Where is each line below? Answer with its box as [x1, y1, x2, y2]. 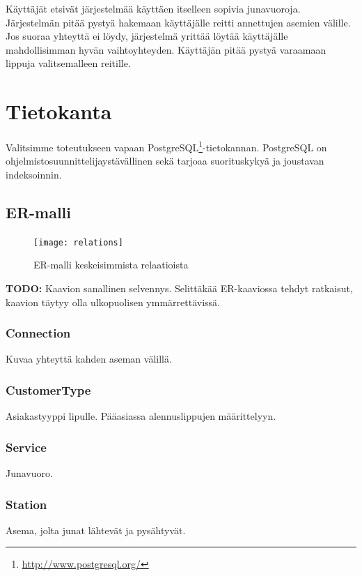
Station [6, 495, 47, 513]
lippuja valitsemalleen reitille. [6, 56, 131, 70]
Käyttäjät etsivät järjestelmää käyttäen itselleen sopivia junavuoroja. [6, 1, 301, 15]
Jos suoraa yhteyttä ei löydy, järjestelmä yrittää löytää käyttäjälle [6, 29, 288, 43]
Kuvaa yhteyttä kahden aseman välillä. [6, 351, 172, 366]
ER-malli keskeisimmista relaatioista [33, 257, 189, 272]
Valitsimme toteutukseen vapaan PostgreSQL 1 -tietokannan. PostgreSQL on [6, 138, 327, 154]
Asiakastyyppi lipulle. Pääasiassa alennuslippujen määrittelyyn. [6, 409, 276, 423]
